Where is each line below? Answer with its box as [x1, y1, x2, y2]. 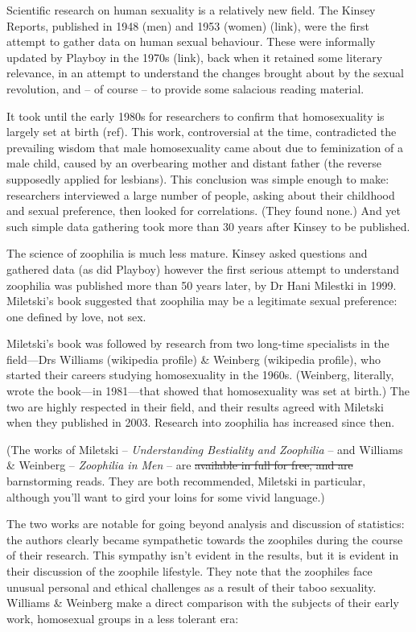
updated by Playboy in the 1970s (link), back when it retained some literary [6, 48, 383, 65]
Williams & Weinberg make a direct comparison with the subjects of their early [6, 594, 399, 611]
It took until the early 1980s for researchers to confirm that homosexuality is [6, 107, 385, 124]
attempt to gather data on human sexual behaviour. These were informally [6, 33, 376, 50]
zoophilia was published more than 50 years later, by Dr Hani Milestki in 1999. [6, 276, 397, 293]
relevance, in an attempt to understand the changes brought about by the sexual [6, 64, 404, 81]
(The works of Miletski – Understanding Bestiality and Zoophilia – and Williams [6, 440, 403, 457]
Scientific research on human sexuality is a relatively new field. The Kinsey [6, 2, 376, 18]
